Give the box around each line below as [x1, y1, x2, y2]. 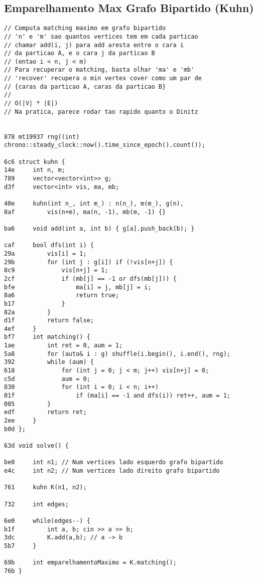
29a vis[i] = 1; [4, 250, 87, 257]
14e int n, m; [4, 166, 65, 174]
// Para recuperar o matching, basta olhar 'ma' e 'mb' [4, 66, 195, 74]
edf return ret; [4, 409, 87, 416]
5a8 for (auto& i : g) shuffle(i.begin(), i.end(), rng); [4, 350, 231, 357]
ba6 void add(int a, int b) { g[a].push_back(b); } [4, 225, 195, 232]
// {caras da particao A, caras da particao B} [4, 83, 166, 90]
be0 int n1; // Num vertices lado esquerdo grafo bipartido [4, 459, 223, 466]
